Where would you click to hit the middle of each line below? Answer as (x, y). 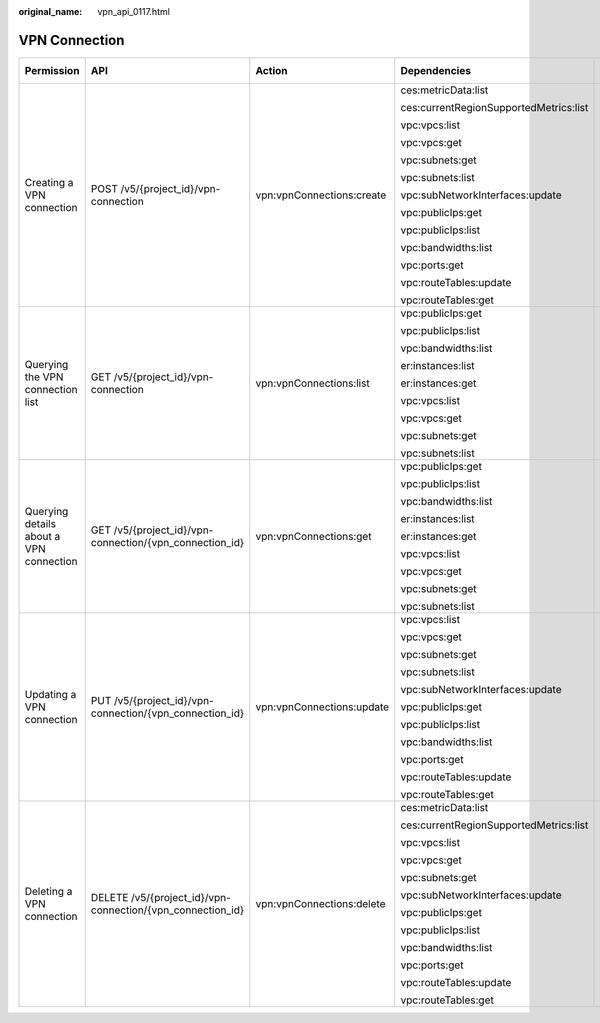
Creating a (49, 182)
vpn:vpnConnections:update (322, 707)
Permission (52, 70)
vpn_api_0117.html (133, 11)
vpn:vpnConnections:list (312, 383)
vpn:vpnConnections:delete (320, 903)
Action (271, 70)
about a (42, 536)
